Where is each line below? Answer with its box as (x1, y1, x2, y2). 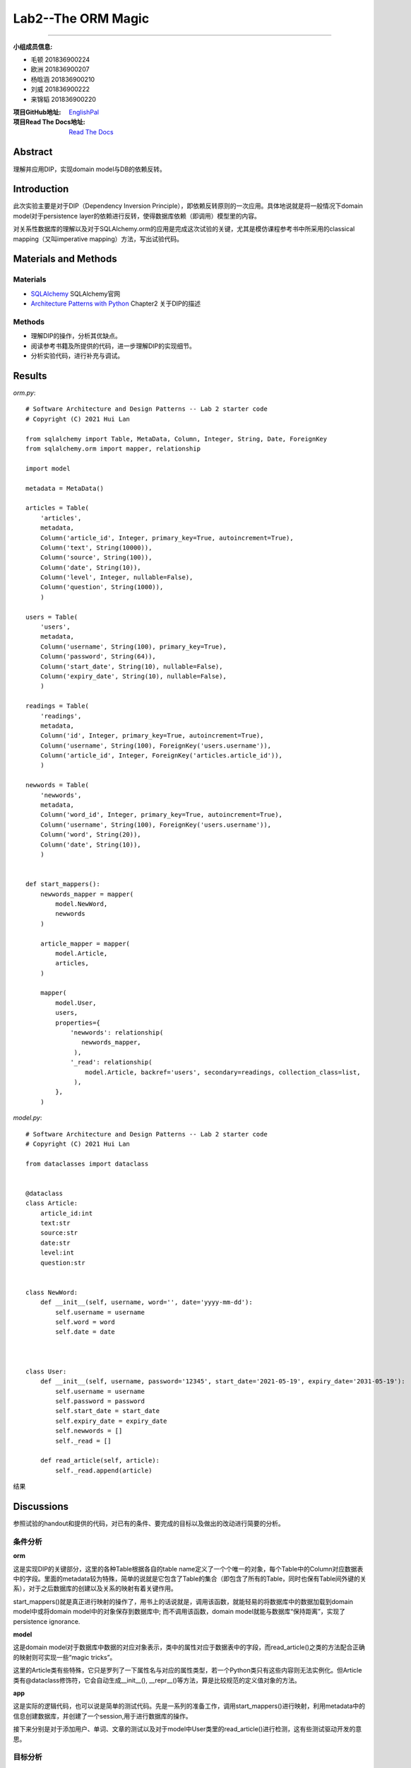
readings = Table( (25, 702, 90, 710)
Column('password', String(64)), (40, 653, 157, 661)
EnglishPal (68, 107, 99, 116)
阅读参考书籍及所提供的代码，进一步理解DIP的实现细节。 (30, 342, 196, 350)
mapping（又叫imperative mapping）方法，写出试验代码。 (13, 234, 184, 243)
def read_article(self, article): (40, 1457, 160, 1465)
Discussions (13, 1501, 68, 1513)
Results (13, 370, 47, 382)
